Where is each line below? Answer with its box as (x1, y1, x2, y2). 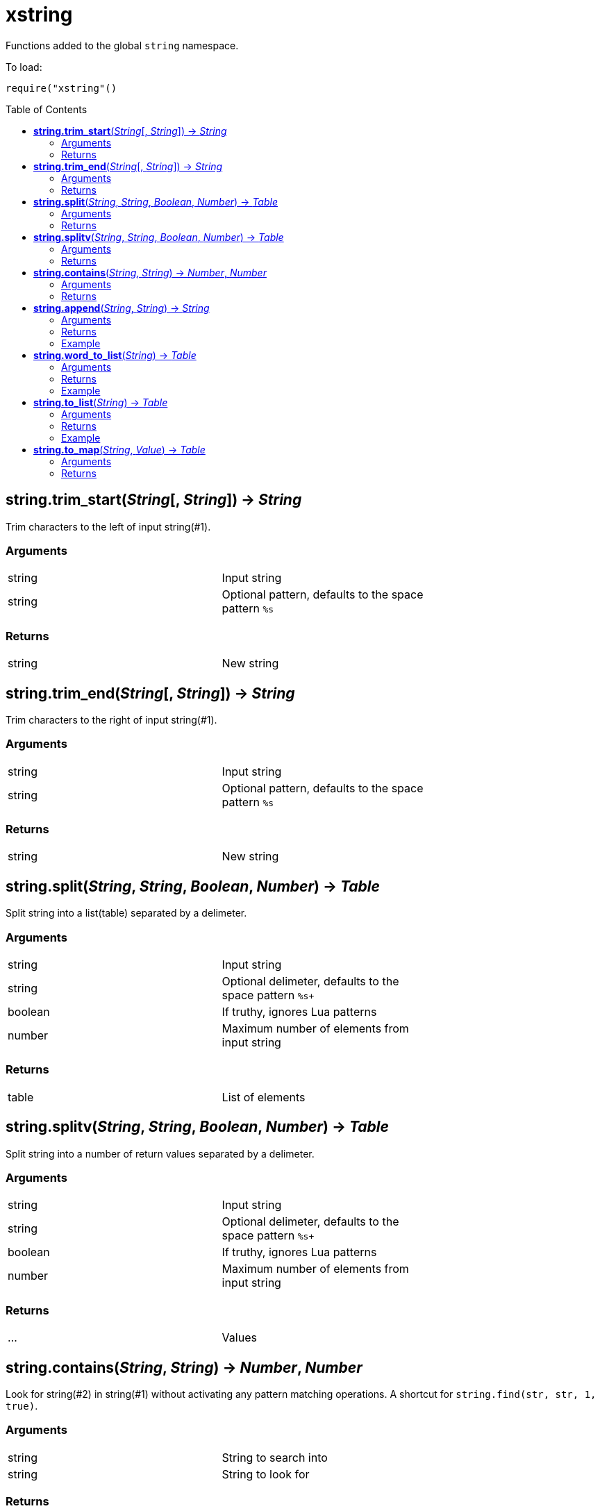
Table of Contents (6, 103, 87, 115)
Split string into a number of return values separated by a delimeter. (6, 1147, 315, 1160)
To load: (6, 60, 42, 73)
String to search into (222, 1450, 328, 1464)
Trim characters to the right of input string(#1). (6, 713, 217, 726)
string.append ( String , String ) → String (33, 301, 210, 314)
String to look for (222, 1467, 310, 1481)
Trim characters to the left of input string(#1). (6, 520, 211, 533)
